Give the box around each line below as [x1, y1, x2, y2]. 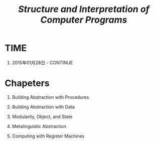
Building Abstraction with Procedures [12, 94, 89, 100]
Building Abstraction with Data [12, 104, 75, 110]
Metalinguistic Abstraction [12, 123, 66, 129]
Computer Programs [40, 14, 127, 26]
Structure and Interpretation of [18, 4, 150, 15]
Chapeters [5, 78, 50, 89]
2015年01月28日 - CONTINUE [12, 59, 73, 66]
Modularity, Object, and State [12, 113, 73, 119]
